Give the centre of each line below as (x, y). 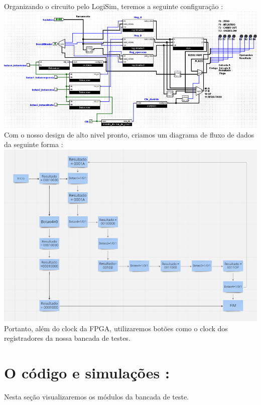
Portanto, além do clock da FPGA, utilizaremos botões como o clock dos (116, 328)
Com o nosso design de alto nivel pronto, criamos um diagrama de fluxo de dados (129, 134)
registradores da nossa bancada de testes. (67, 338)
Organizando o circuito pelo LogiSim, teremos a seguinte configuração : (114, 6)
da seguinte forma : (34, 144)
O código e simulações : (87, 373)
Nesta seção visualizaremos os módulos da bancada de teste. (97, 397)
